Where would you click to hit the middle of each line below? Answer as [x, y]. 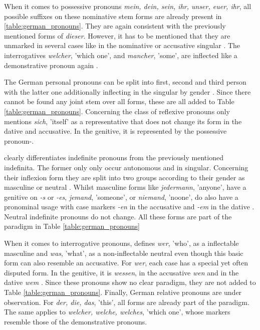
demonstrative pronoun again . [51, 65]
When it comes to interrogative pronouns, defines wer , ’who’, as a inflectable [121, 243]
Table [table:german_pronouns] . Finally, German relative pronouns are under [123, 292]
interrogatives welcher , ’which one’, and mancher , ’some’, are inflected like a [121, 55]
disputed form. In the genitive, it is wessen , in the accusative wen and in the [121, 272]
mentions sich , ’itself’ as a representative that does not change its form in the [123, 121]
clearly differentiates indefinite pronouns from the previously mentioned [114, 157]
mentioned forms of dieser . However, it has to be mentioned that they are [117, 35]
